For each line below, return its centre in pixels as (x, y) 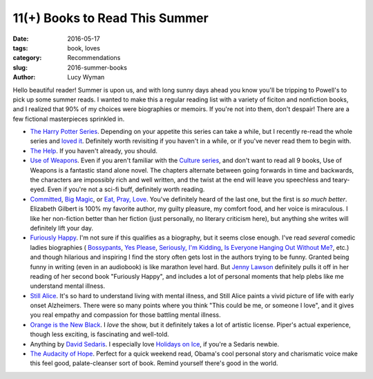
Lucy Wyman (86, 77)
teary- (341, 180)
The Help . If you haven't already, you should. (94, 150)
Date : (21, 39)
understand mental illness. (68, 286)
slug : (20, 67)
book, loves (84, 48)
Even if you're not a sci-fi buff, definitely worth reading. (126, 189)
